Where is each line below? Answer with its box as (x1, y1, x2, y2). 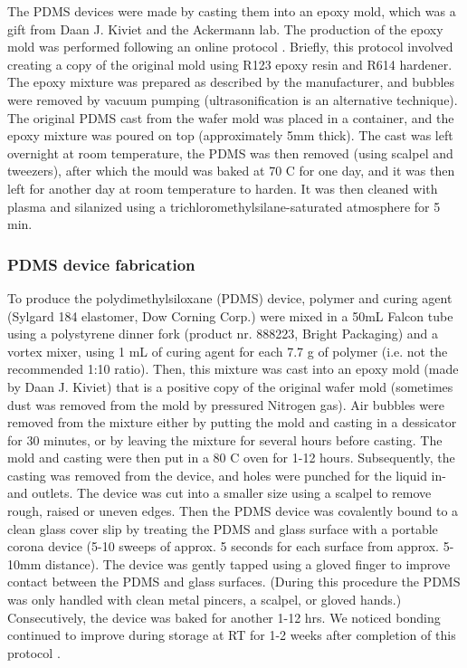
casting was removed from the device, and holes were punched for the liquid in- (7, 465, 446, 484)
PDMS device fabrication (7, 253, 195, 275)
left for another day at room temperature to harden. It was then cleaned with (7, 178, 438, 197)
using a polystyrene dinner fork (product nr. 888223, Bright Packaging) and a (7, 324, 439, 343)
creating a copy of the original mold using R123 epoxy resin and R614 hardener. (7, 54, 453, 73)
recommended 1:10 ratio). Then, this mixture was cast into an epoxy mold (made (7, 359, 459, 378)
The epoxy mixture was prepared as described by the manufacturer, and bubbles (7, 72, 455, 91)
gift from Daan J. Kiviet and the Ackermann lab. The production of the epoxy (7, 19, 443, 38)
